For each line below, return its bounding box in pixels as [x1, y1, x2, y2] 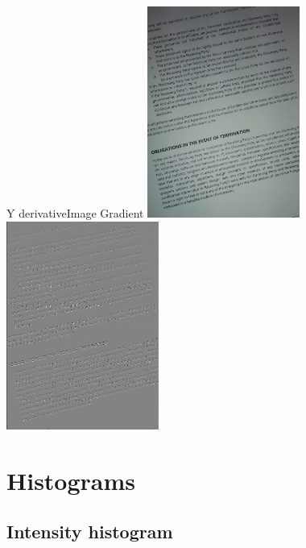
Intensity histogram [6, 519, 173, 544]
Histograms [6, 463, 136, 496]
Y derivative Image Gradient [6, 205, 144, 222]
